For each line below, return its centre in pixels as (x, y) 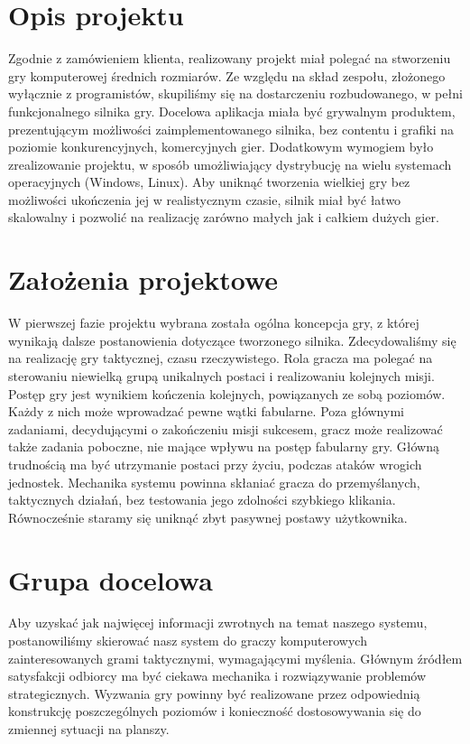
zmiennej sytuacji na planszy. (89, 729)
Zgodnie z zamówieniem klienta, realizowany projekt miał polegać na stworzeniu (230, 58)
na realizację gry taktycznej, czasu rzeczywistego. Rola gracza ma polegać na (221, 358)
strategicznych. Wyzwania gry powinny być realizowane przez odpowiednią (214, 693)
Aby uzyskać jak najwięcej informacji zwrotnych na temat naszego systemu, (218, 623)
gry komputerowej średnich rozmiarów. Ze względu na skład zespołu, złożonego (227, 75)
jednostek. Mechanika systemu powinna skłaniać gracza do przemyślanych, (214, 482)
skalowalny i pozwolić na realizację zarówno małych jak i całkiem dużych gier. (224, 217)
